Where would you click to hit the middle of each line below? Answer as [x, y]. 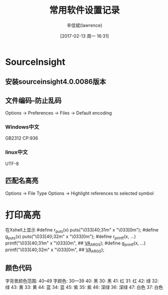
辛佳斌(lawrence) [85, 25]
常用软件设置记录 [84, 10]
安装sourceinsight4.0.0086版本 [56, 82]
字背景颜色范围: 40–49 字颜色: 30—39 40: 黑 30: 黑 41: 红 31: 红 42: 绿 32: [82, 281]
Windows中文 [22, 127]
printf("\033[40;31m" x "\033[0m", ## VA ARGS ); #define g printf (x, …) [75, 244]
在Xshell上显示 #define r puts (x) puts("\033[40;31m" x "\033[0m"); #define [82, 231]
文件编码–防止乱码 [33, 101]
